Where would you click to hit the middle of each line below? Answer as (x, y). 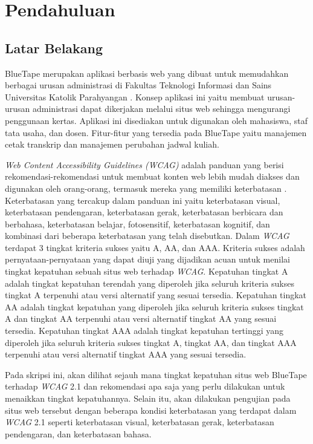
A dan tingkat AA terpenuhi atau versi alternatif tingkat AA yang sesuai (141, 318)
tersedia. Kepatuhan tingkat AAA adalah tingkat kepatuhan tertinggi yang (144, 331)
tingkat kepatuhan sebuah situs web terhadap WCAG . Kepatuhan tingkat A (147, 271)
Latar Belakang (54, 47)
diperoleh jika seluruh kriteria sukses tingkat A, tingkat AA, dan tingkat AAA (151, 342)
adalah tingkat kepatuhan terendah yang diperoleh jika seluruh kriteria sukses (150, 283)
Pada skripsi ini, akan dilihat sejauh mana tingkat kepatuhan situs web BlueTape (156, 374)
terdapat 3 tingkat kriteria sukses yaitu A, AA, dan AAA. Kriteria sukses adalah (155, 247)
